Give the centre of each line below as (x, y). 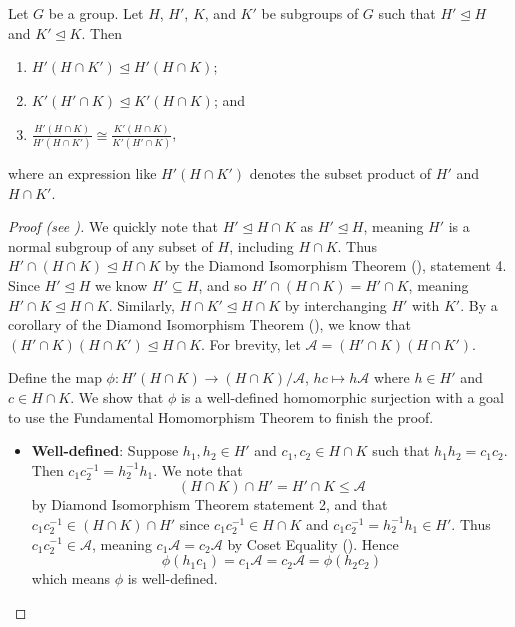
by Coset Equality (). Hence (313, 543)
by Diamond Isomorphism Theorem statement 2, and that (209, 504)
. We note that (198, 469)
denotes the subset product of (340, 173)
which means (71, 578)
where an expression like (82, 173)
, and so (222, 285)
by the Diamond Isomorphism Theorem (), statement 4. (335, 265)
